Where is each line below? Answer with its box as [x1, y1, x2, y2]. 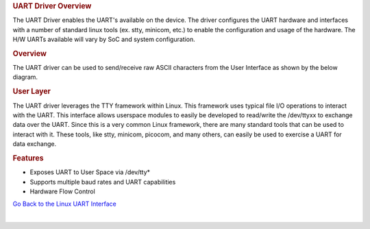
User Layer [12, 86, 51, 96]
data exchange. [12, 140, 57, 148]
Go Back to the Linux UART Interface [12, 200, 116, 208]
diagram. [12, 73, 38, 82]
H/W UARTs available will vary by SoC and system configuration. [12, 35, 195, 44]
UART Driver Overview [12, 1, 92, 10]
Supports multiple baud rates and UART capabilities [29, 178, 176, 186]
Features [12, 153, 44, 162]
